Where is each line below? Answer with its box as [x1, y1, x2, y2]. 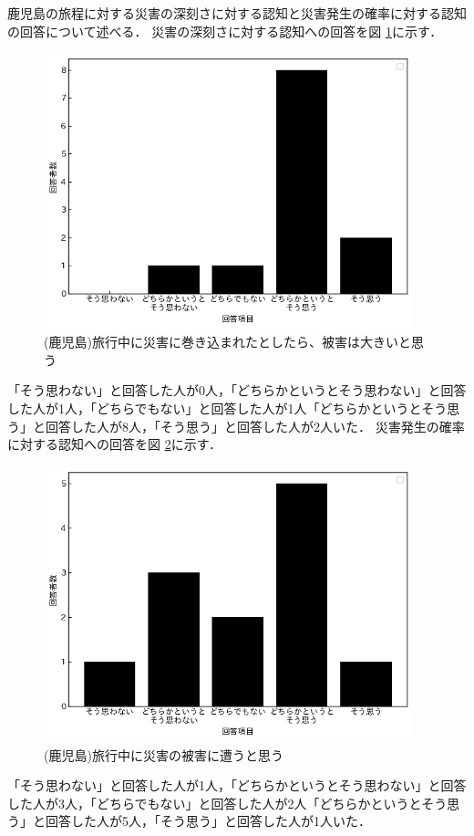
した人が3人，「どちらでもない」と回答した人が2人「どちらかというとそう [7, 793, 448, 812]
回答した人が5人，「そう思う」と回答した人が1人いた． [45, 811, 371, 831]
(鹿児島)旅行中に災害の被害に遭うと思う [44, 745, 283, 764]
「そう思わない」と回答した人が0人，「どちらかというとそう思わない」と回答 [7, 381, 467, 400]
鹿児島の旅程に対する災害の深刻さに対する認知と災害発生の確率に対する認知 [7, 4, 467, 22]
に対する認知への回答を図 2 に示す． [7, 434, 222, 454]
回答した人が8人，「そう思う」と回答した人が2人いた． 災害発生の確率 [45, 416, 465, 435]
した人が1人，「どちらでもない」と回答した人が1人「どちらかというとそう [7, 398, 448, 417]
